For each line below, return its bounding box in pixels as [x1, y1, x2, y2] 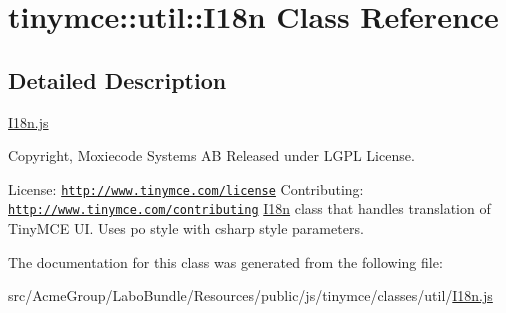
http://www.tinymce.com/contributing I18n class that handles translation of [8, 198, 491, 219]
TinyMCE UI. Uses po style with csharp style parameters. [8, 218, 364, 239]
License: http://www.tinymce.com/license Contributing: [8, 178, 364, 199]
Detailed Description [8, 64, 227, 95]
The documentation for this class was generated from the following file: [8, 251, 443, 272]
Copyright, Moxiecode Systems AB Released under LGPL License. [8, 145, 415, 166]
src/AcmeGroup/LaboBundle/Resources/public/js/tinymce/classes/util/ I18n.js [8, 285, 493, 306]
